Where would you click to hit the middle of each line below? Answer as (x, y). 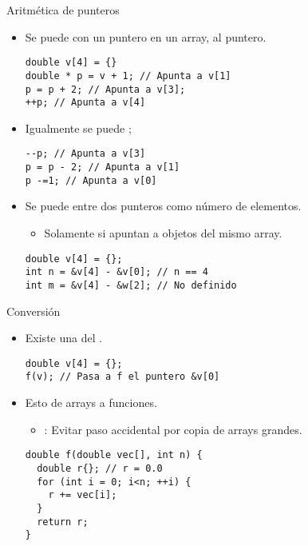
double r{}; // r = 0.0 (100, 468)
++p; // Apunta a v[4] (85, 103)
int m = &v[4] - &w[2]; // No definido (131, 285)
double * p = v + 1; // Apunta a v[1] (128, 76)
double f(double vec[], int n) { (114, 455)
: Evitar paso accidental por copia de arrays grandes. (173, 429)
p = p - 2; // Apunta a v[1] (103, 167)
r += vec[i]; (83, 495)
